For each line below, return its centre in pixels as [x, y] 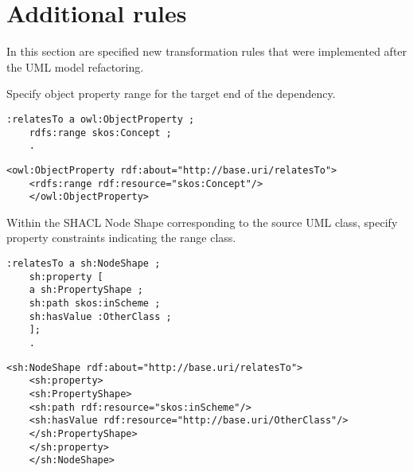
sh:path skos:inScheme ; [95, 303]
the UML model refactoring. [75, 66]
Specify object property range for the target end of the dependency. [171, 94]
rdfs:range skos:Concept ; [100, 133]
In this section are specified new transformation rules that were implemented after [207, 51]
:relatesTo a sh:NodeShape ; [84, 264]
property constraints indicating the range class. [121, 238]
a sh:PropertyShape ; [86, 290]
